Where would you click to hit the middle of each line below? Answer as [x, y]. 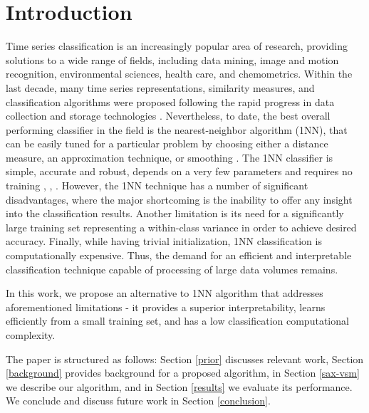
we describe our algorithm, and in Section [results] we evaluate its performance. [179, 386]
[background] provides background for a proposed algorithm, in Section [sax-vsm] [183, 373]
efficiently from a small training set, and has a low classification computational [177, 321]
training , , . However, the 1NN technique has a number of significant [157, 185]
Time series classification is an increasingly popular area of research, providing [177, 46]
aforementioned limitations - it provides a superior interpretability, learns [166, 307]
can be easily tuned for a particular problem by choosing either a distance [167, 143]
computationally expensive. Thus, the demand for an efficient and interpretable [179, 255]
